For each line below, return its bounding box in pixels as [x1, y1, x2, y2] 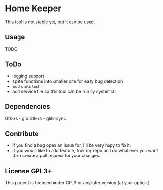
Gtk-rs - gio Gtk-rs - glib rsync [5, 115, 66, 121]
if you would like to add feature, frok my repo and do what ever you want [12, 148, 158, 154]
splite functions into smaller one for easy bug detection [12, 78, 123, 84]
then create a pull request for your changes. [12, 153, 101, 158]
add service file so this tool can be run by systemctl [12, 88, 116, 94]
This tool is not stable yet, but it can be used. [5, 19, 95, 25]
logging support [12, 73, 45, 79]
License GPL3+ [5, 167, 52, 175]
